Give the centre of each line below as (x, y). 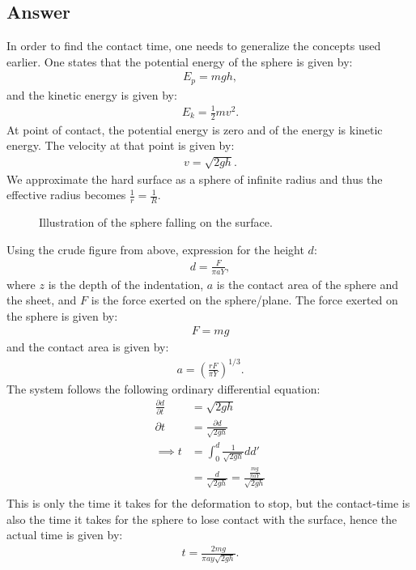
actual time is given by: (65, 535)
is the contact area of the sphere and (308, 284)
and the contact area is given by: (88, 347)
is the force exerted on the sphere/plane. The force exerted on (244, 300)
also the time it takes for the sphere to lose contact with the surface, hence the (202, 519)
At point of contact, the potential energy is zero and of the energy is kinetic (195, 129)
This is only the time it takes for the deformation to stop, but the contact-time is (208, 502)
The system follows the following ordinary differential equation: (163, 388)
